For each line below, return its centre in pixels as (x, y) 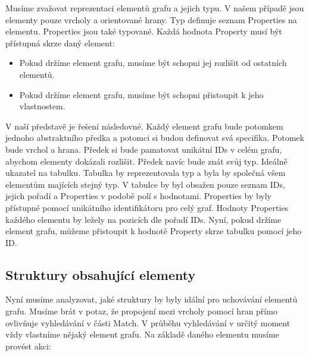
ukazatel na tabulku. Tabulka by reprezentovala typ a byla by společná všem (146, 173)
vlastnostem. (42, 106)
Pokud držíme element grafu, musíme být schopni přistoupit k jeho (141, 94)
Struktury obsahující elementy (101, 274)
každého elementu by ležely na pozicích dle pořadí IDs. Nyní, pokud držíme (143, 219)
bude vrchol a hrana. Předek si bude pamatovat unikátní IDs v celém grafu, (144, 149)
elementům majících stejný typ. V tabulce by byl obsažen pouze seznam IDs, (145, 184)
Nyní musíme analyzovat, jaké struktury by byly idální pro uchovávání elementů (152, 299)
